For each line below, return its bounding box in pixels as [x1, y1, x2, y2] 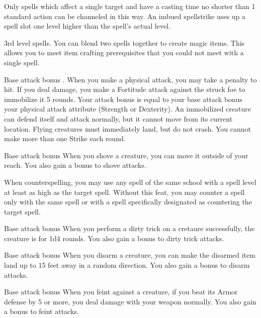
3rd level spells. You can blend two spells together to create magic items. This [4, 37, 245, 48]
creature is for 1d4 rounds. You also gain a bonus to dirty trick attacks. [4, 233, 224, 243]
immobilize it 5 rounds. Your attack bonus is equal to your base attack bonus [4, 93, 242, 104]
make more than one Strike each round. [4, 133, 126, 144]
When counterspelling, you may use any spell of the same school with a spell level [4, 176, 256, 187]
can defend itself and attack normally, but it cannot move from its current [4, 113, 233, 124]
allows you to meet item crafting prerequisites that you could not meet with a [4, 47, 244, 58]
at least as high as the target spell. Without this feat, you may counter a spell [4, 186, 245, 197]
